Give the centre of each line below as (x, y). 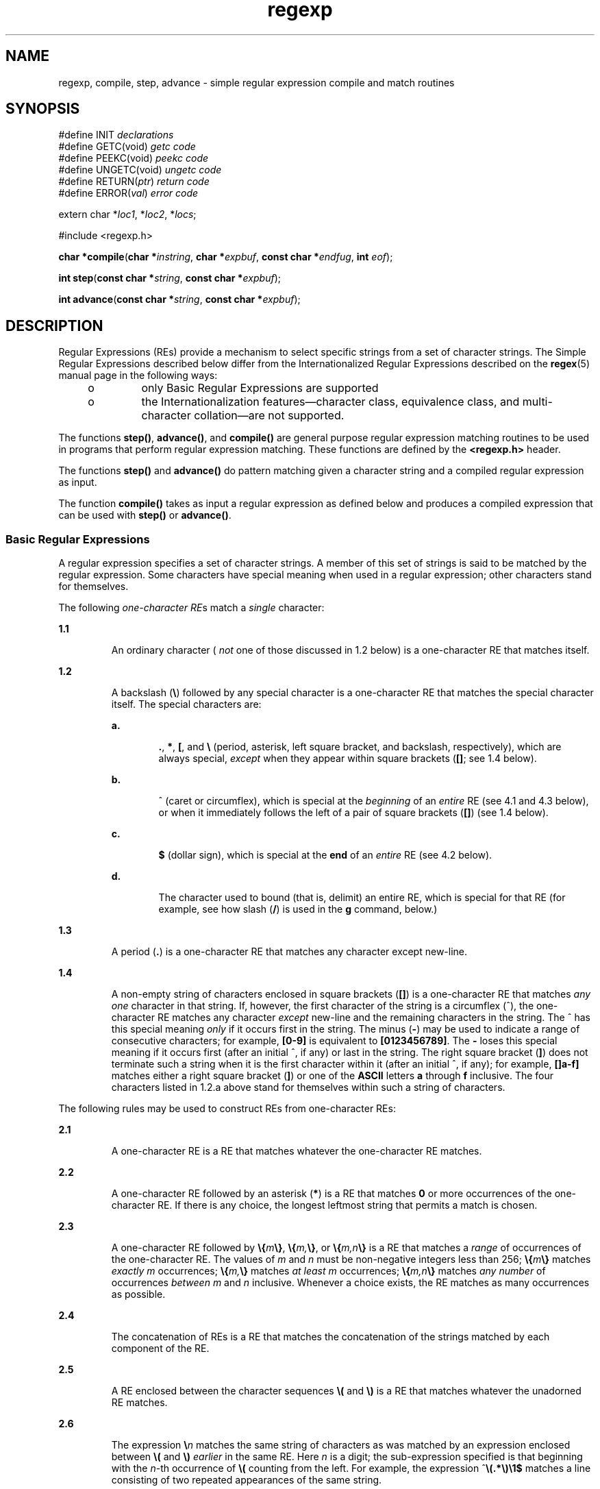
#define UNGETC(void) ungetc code (140, 170)
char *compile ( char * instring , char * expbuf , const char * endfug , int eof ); (226, 257)
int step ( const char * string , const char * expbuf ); (170, 278)
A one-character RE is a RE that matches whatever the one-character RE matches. (297, 1151)
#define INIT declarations (116, 135)
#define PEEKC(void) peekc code (134, 158)
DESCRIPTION (54, 325)
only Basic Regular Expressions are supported (260, 388)
